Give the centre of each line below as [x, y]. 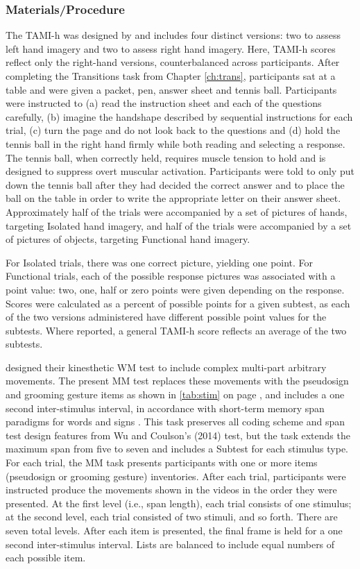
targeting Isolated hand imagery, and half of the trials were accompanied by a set [179, 225]
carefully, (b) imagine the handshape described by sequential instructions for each [179, 116]
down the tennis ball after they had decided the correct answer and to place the [175, 184]
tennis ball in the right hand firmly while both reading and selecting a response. [175, 143]
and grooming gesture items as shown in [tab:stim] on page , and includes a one [175, 394]
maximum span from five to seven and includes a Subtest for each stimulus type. [177, 449]
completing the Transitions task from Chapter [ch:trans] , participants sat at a [171, 76]
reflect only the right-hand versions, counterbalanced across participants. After [173, 62]
